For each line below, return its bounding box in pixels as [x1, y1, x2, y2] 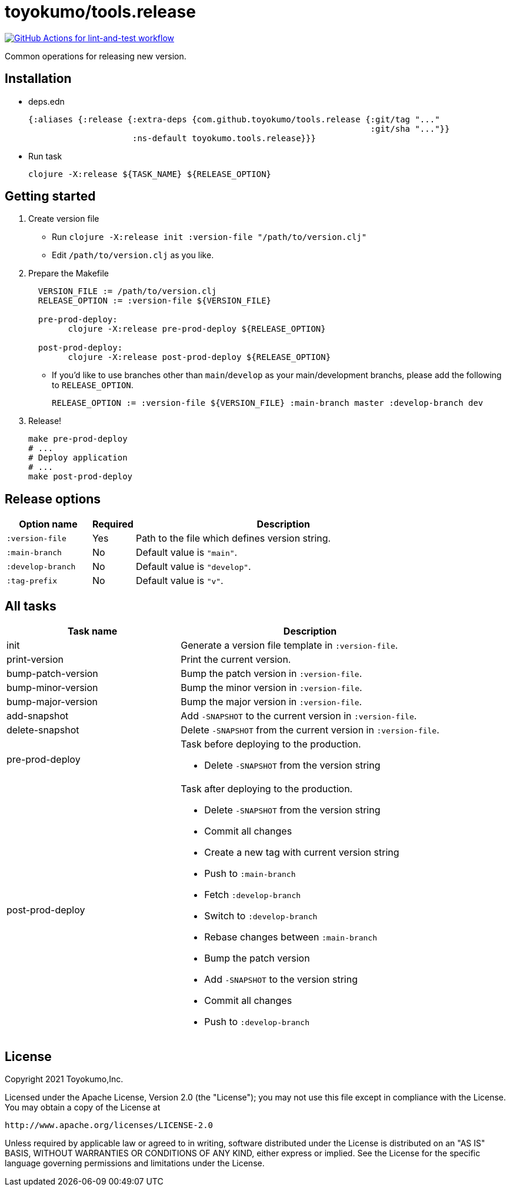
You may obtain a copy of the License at [5, 1102, 161, 1112]
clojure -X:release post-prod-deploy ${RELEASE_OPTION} [68, 352, 331, 362]
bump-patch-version [6, 668, 98, 680]
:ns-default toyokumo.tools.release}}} [132, 133, 316, 143]
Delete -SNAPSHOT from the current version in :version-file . [181, 724, 439, 736]
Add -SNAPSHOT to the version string [204, 973, 358, 986]
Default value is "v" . [135, 575, 224, 587]
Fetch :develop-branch [204, 889, 301, 901]
